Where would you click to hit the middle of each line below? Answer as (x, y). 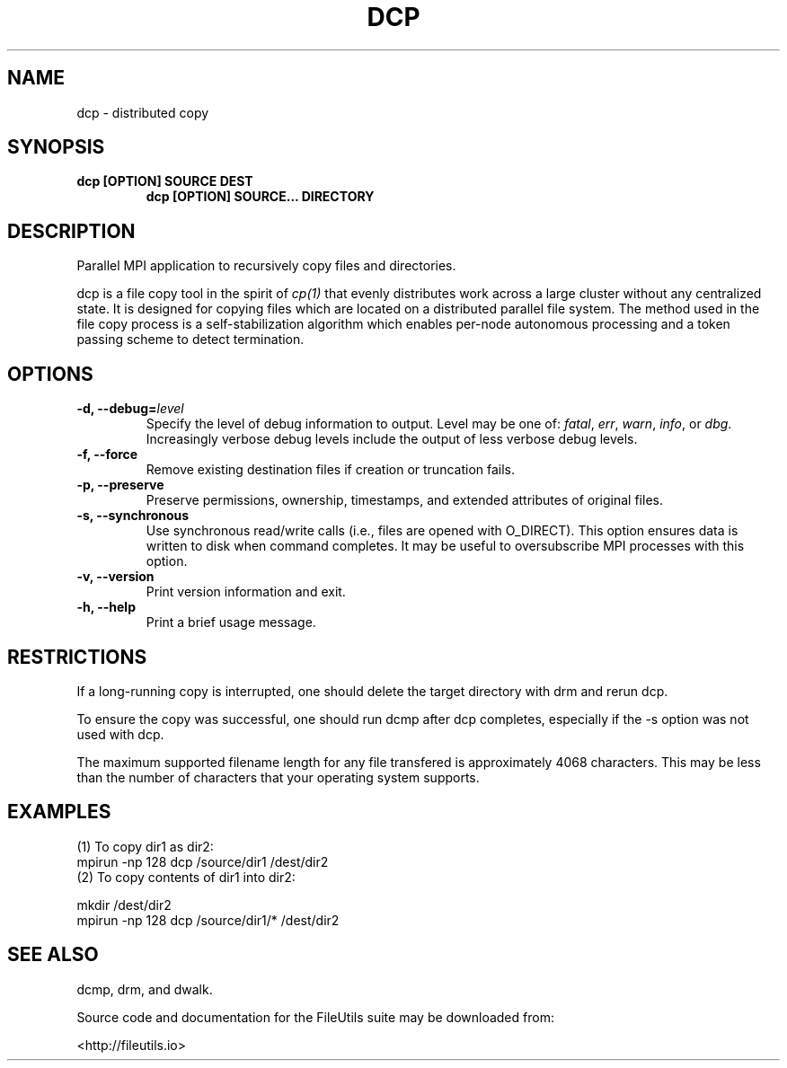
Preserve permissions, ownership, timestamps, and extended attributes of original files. (404, 500)
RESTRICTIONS (77, 657)
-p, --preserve (120, 485)
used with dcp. (120, 734)
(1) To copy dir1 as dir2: (145, 846)
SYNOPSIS (56, 147)
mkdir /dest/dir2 (124, 905)
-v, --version (115, 577)
